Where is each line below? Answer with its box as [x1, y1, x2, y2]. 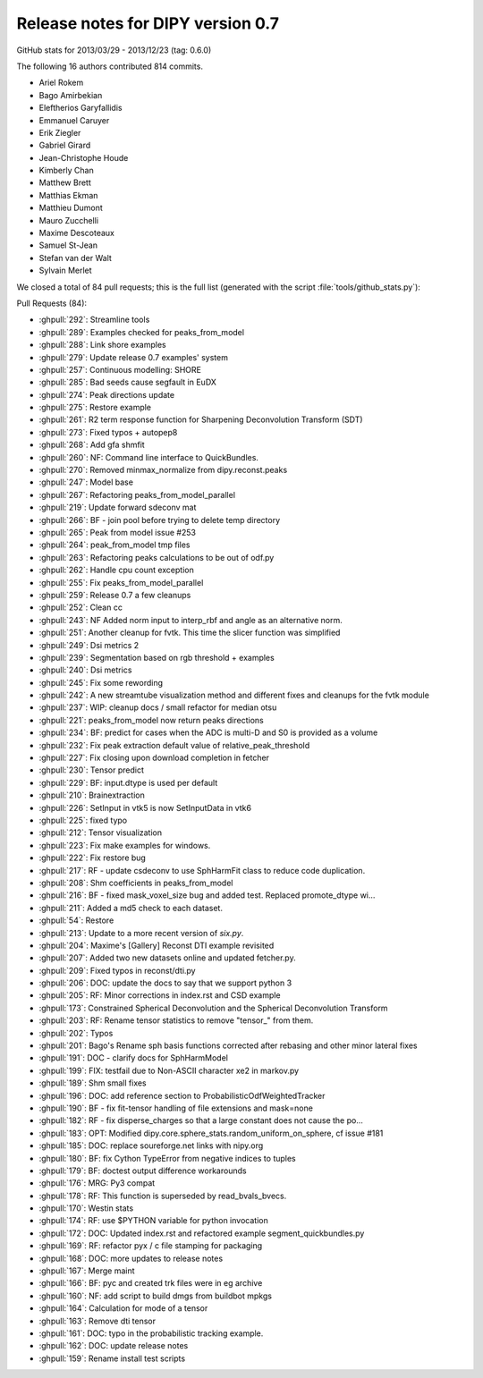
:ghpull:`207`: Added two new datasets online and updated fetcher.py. [38, 952, 296, 963]
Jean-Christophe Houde [38, 152, 129, 163]
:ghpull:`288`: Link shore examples [38, 340, 166, 351]
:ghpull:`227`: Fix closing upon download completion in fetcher [38, 752, 270, 764]
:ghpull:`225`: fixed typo [38, 815, 128, 825]
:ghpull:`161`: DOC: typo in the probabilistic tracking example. [38, 1328, 264, 1339]
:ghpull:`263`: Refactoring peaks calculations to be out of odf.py [38, 552, 275, 562]
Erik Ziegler [38, 127, 81, 138]
